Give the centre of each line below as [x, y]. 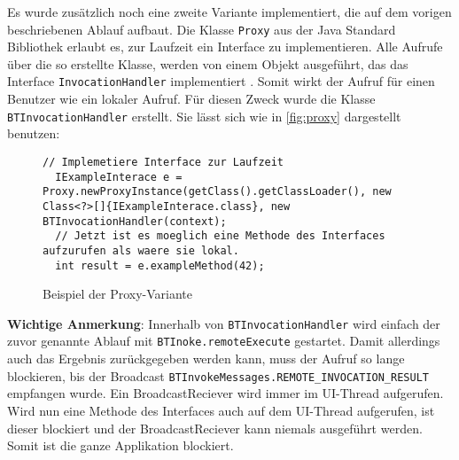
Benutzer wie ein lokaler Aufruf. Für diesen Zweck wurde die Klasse [191, 99]
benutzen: [34, 133]
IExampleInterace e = [119, 177]
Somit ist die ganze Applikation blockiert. [121, 445]
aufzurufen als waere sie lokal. [141, 250]
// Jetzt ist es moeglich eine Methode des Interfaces [220, 236]
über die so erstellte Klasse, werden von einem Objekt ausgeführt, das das [208, 63]
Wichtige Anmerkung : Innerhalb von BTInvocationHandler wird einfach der [224, 323]
